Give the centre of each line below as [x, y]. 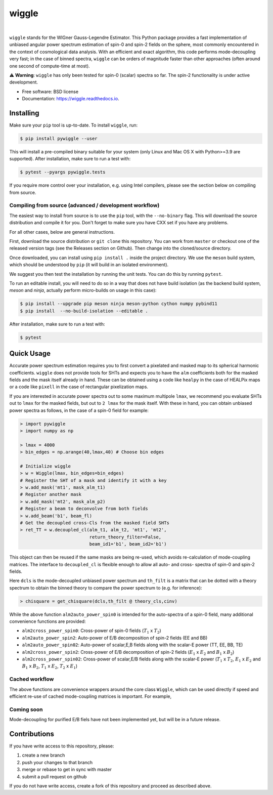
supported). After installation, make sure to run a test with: [70, 159]
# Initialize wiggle [45, 466]
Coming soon [26, 709]
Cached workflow [32, 679]
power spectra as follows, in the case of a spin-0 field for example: [79, 410]
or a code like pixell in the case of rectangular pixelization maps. [79, 387]
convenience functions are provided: [48, 621]
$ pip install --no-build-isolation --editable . [84, 311]
